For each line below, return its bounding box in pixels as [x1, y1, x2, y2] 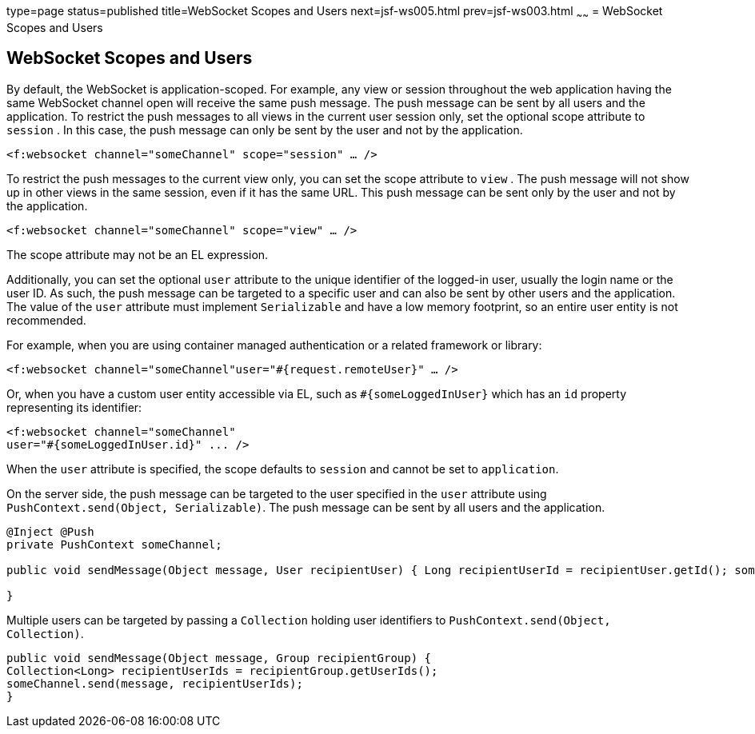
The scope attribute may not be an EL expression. [6, 247, 269, 261]
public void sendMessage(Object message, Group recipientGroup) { [6, 651, 432, 664]
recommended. [6, 313, 86, 327]
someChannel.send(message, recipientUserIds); [6, 676, 303, 690]
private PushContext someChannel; [6, 537, 222, 551]
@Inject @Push [6, 525, 94, 538]
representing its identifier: [6, 400, 142, 414]
